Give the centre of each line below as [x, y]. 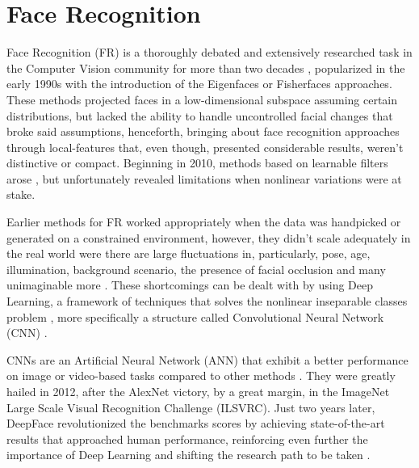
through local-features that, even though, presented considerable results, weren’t [205, 147]
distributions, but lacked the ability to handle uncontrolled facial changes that [200, 115]
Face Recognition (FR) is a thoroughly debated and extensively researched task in [209, 52]
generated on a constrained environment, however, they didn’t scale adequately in [209, 237]
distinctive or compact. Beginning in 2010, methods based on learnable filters [197, 163]
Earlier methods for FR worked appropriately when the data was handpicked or [204, 222]
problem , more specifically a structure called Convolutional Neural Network [195, 316]
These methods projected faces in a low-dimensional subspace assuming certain [202, 99]
